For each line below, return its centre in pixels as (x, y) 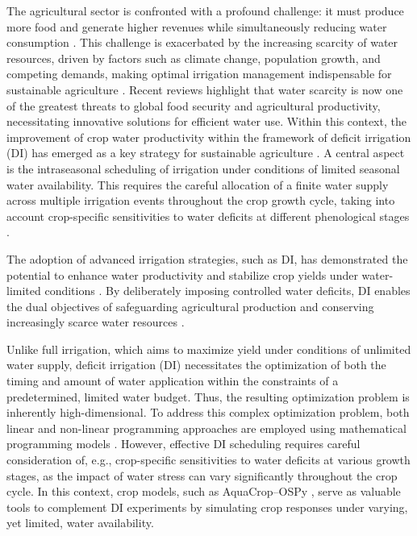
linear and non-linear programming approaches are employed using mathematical (206, 428)
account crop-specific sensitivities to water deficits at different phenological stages (208, 216)
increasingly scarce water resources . (96, 322)
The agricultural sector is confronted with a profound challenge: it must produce (205, 10)
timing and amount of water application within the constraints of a (173, 381)
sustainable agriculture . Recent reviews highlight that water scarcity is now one (205, 89)
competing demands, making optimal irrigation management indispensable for (199, 74)
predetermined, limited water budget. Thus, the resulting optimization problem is (208, 396)
